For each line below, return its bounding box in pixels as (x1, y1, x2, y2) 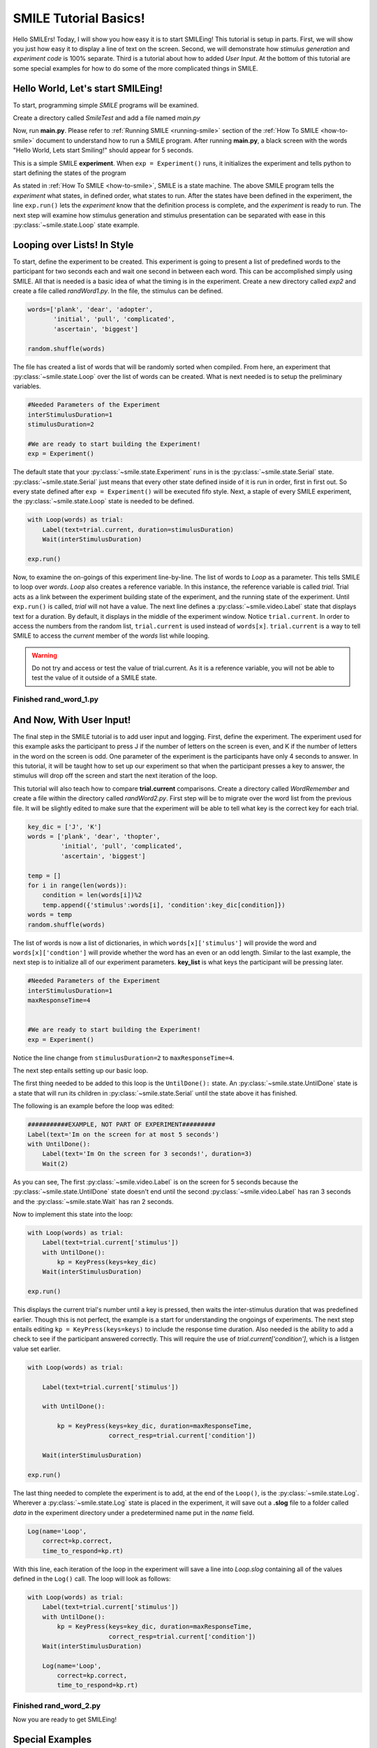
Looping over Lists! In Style (13, 238, 134, 251)
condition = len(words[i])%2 (42, 891, 142, 899)
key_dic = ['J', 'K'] (27, 822, 102, 831)
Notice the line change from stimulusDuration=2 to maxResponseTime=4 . (13, 1053, 235, 1062)
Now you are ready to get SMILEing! (13, 1715, 117, 1724)
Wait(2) (42, 1159, 69, 1168)
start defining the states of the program (13, 169, 126, 177)
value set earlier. (13, 1345, 61, 1353)
